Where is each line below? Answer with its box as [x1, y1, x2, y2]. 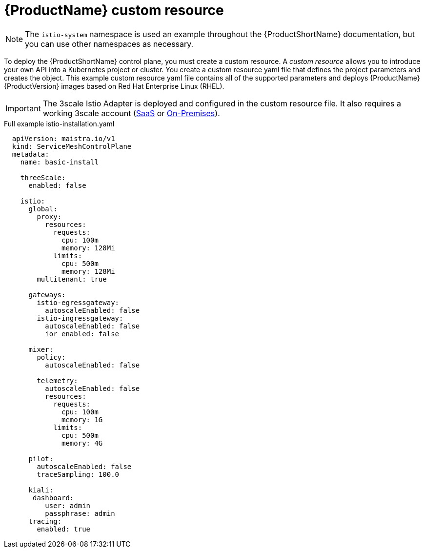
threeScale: [20, 173, 66, 182]
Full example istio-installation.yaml [4, 119, 115, 128]
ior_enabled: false [45, 329, 120, 338]
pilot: [28, 454, 54, 463]
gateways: [28, 290, 66, 299]
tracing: [28, 517, 62, 525]
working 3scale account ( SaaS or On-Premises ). [42, 108, 220, 118]
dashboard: [33, 493, 74, 502]
